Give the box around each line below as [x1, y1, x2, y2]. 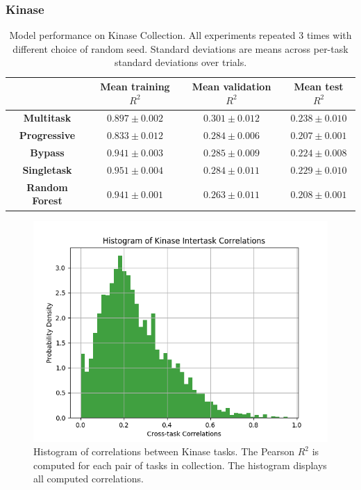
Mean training [100, 79, 170, 93]
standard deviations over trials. [114, 55, 247, 70]
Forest [32, 193, 62, 208]
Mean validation [192, 79, 271, 93]
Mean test [294, 79, 344, 93]
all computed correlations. [33, 471, 144, 486]
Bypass [30, 145, 65, 160]
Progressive [19, 128, 76, 142]
